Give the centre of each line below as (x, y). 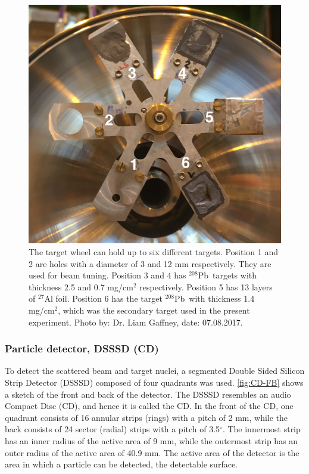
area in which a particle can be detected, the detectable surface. (121, 464)
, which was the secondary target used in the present (154, 310)
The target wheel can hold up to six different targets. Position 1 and (153, 251)
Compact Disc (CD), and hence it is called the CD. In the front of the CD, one (149, 406)
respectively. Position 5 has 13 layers (206, 286)
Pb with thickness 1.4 (215, 298)
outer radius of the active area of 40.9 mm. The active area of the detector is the (152, 452)
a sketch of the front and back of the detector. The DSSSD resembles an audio (148, 394)
